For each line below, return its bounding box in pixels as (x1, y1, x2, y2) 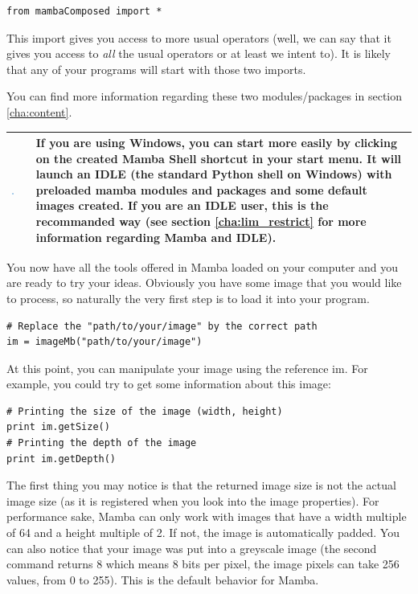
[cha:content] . (6, 103, 72, 120)
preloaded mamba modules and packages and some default (35, 181, 367, 198)
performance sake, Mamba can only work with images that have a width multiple (6, 508, 407, 525)
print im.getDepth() (6, 453, 117, 465)
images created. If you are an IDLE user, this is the (35, 197, 329, 214)
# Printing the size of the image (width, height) (6, 405, 283, 417)
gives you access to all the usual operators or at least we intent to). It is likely (6, 45, 391, 62)
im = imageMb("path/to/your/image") (6, 336, 203, 348)
